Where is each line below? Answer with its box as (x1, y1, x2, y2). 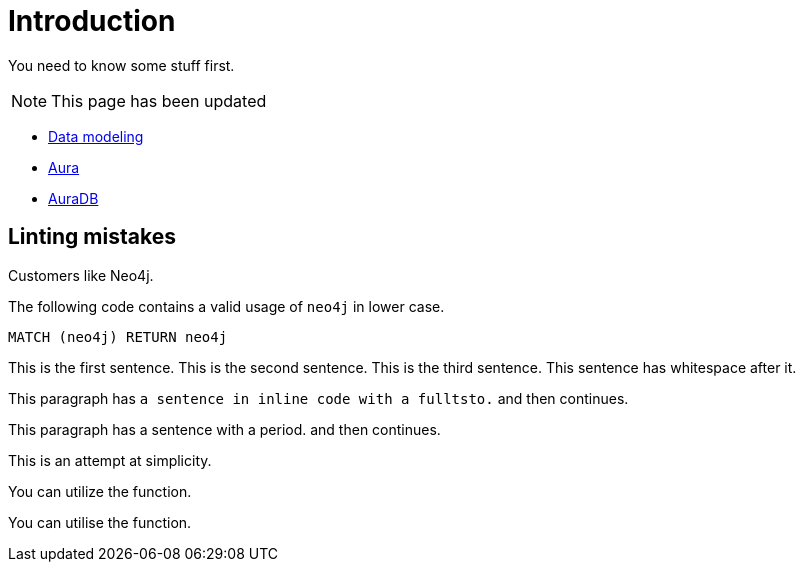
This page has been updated (51, 90, 267, 111)
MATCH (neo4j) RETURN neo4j (8, 328, 228, 345)
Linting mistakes (8, 224, 176, 250)
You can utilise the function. (8, 513, 192, 531)
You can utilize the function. (8, 482, 192, 500)
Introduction (8, 4, 176, 38)
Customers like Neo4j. (8, 266, 154, 284)
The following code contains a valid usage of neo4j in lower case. (8, 297, 445, 315)
